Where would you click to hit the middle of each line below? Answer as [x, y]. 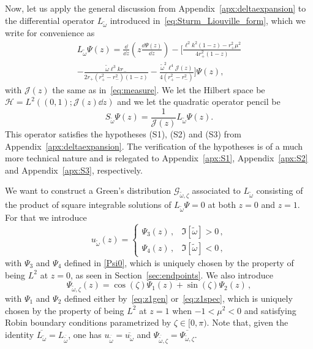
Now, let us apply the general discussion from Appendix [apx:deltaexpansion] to [156, 8]
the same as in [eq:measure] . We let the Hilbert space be [159, 89]
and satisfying [270, 310]
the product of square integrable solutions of [88, 205]
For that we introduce [46, 217]
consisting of [280, 190]
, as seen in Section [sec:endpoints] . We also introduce [172, 274]
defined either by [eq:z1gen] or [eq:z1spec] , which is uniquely [179, 298]
